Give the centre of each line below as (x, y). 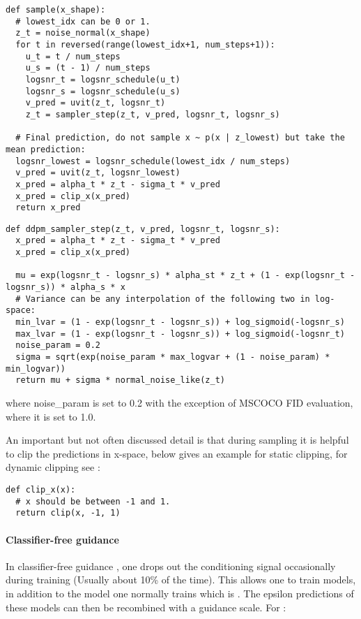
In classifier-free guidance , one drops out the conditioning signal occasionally (171, 566)
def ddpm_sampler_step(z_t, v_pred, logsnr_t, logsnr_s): (143, 229)
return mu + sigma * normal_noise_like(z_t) (120, 380)
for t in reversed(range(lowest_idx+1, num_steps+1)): (145, 44)
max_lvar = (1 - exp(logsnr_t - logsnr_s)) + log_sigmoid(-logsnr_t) (180, 334)
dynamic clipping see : (53, 467)
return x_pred (48, 208)
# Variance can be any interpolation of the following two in (163, 299)
